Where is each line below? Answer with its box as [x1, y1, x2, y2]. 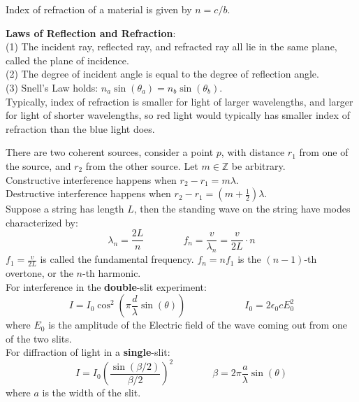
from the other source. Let [85, 158, 198, 173]
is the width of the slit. [42, 385, 141, 400]
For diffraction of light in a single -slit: [6, 345, 170, 359]
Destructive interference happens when [6, 186, 171, 201]
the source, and [6, 158, 71, 173]
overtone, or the [6, 266, 73, 280]
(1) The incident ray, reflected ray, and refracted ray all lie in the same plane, [6, 39, 337, 54]
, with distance [221, 145, 285, 159]
